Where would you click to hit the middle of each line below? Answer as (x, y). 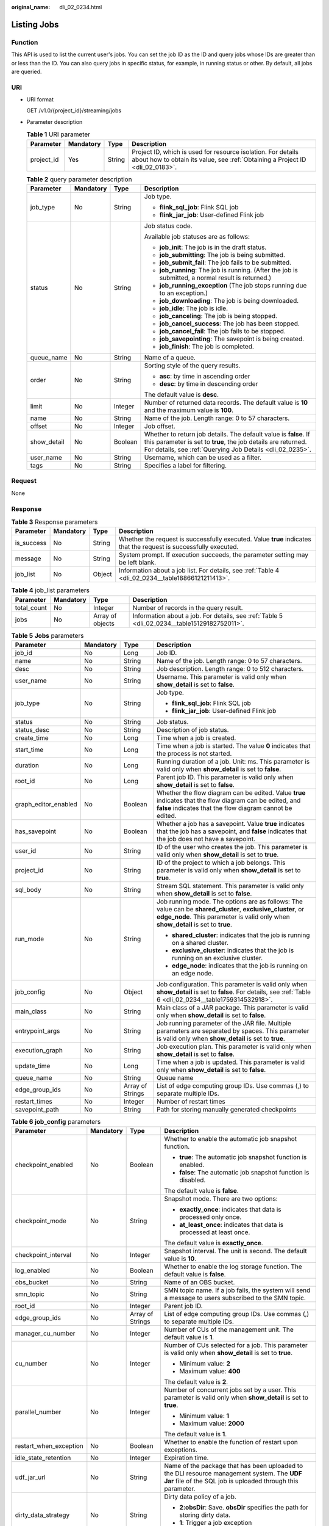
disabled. (193, 1180)
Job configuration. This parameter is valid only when (232, 985)
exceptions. (181, 1450)
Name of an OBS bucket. (200, 1282)
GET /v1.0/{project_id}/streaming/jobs (74, 110)
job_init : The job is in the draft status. (213, 247)
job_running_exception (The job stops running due (233, 285)
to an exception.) (184, 293)
